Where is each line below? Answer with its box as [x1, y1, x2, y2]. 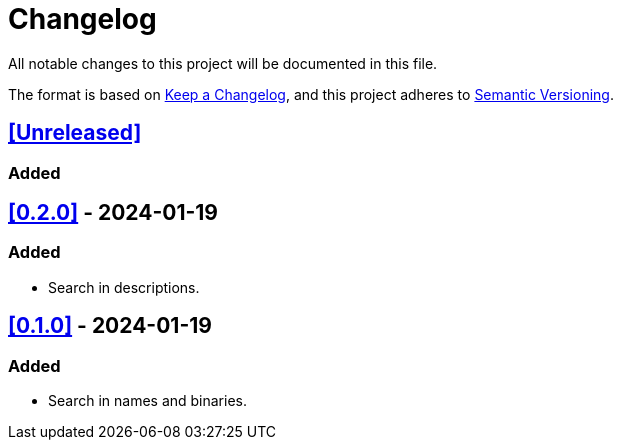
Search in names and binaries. [48, 392, 248, 410]
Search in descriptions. [48, 278, 200, 296]
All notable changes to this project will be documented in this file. [8, 54, 438, 72]
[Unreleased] [8, 120, 142, 146]
